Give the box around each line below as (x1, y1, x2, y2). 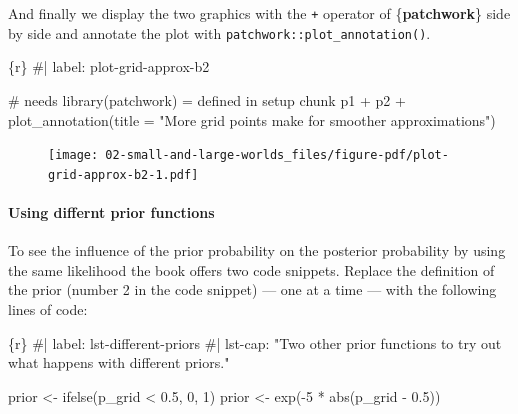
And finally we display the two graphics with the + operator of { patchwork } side (8, 3, 511, 23)
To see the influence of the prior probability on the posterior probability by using (8, 240, 506, 261)
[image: (48, 148, 99, 163)
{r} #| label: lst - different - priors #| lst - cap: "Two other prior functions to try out (8, 332, 502, 353)
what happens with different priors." (8, 352, 230, 373)
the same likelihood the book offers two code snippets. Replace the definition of (8, 259, 495, 280)
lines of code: (8, 298, 88, 319)
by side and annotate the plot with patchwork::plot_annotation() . (8, 22, 431, 43)
